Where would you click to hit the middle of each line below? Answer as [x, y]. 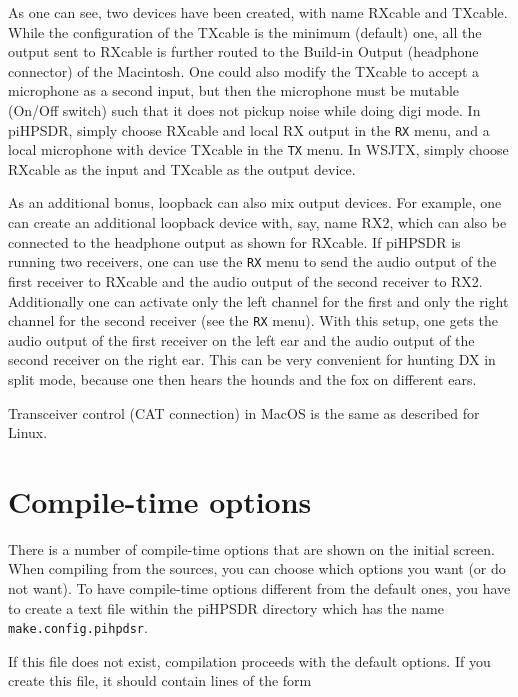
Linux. [28, 432]
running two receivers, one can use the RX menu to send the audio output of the [252, 261]
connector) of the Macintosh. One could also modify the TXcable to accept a [244, 70]
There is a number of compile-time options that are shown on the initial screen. [251, 548]
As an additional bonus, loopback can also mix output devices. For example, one [255, 202]
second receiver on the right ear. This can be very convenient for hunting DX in [252, 359]
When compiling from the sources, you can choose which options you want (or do [257, 568]
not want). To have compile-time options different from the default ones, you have [259, 588]
